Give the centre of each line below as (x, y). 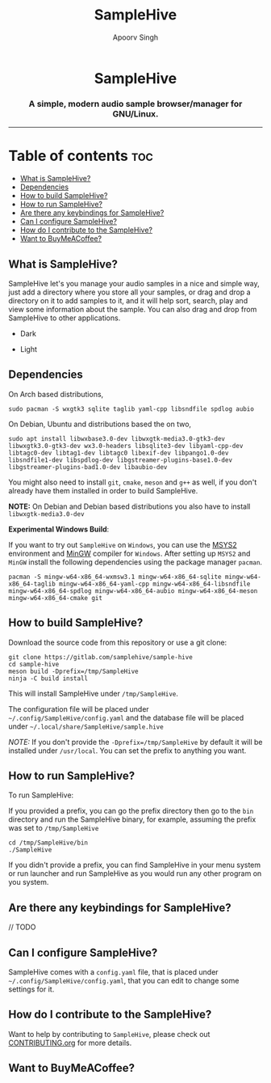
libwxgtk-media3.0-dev (46, 514)
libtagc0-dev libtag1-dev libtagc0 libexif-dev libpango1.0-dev (119, 453)
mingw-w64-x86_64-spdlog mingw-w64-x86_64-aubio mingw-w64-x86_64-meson (133, 591)
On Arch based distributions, (56, 394)
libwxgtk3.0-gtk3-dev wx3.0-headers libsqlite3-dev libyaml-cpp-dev (126, 446)
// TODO (22, 927)
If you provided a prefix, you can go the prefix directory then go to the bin (131, 811)
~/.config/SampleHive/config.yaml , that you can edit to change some (124, 981)
